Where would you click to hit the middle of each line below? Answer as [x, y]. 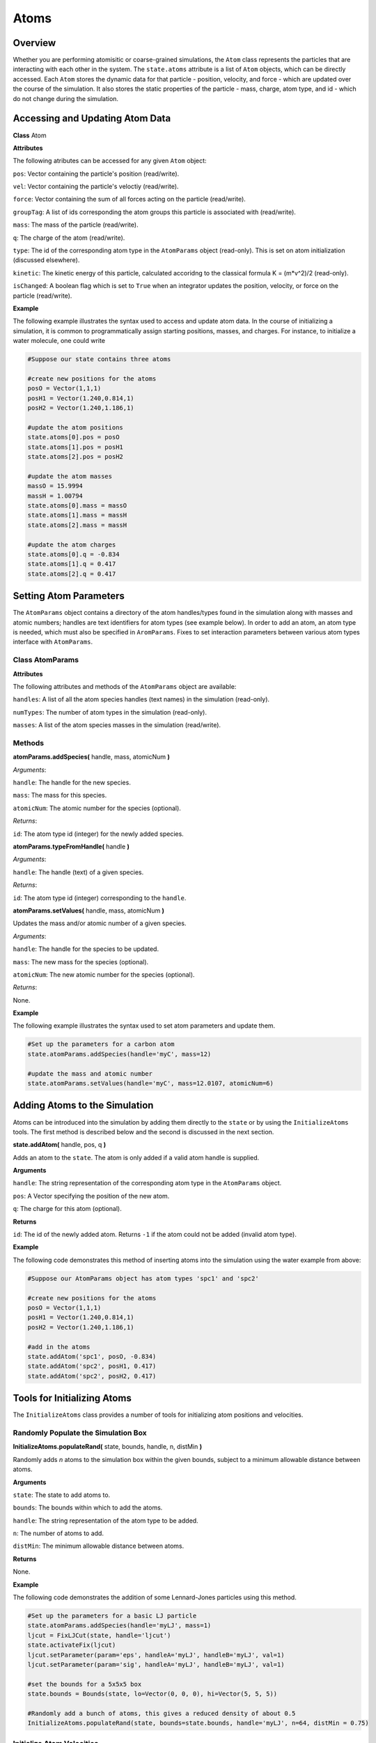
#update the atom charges [72, 545]
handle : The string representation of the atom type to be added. [105, 1521]
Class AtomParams [46, 660]
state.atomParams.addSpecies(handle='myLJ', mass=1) [119, 1626]
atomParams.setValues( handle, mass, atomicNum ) [89, 911]
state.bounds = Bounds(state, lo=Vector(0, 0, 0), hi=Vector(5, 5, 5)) [152, 1694]
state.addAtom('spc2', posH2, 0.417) [92, 1376]
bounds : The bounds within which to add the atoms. [88, 1508]
